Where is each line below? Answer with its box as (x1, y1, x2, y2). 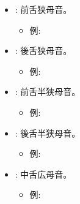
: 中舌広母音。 (15, 167, 72, 180)
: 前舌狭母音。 (15, 3, 72, 15)
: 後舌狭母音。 (15, 44, 72, 57)
